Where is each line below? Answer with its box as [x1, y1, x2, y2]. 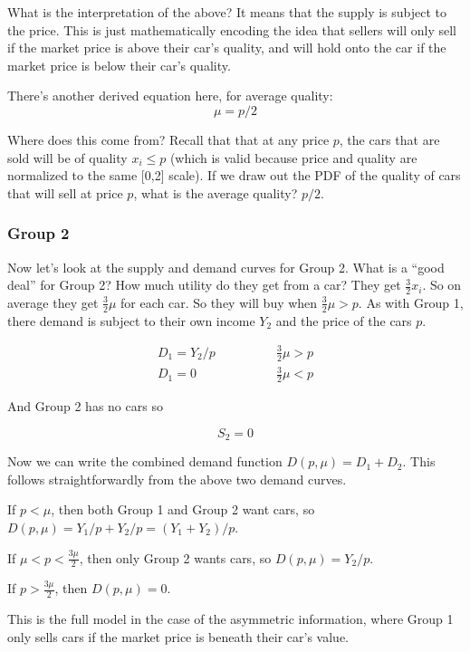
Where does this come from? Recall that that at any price [7, 129, 330, 149]
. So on [422, 275, 462, 294]
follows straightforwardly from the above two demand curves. [7, 469, 347, 488]
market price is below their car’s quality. [7, 55, 231, 74]
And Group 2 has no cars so [7, 397, 163, 416]
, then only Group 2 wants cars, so [79, 548, 272, 567]
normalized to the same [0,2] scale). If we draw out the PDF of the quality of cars [7, 166, 461, 185]
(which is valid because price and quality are [169, 148, 417, 167]
